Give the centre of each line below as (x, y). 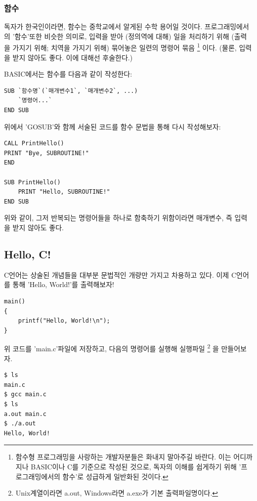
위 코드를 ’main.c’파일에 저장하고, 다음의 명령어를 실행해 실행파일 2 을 (111, 348)
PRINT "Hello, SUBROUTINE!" (64, 192)
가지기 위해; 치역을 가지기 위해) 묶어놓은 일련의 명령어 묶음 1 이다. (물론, (125, 47)
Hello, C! (27, 254)
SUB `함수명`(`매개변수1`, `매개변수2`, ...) (71, 91)
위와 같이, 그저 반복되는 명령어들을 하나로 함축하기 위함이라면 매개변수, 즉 (118, 218)
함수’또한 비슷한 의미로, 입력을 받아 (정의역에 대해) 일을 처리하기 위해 (122, 36)
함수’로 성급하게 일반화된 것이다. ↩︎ (115, 476)
